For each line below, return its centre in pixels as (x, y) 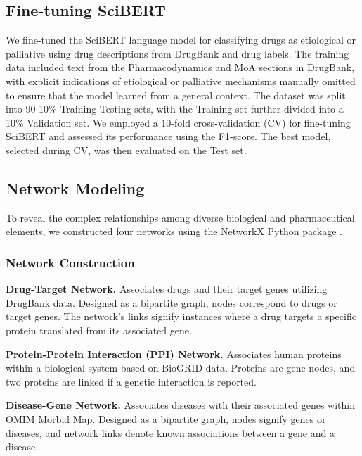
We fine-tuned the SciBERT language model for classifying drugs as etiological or (181, 40)
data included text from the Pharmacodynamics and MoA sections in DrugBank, (180, 67)
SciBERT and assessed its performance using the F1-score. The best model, (168, 136)
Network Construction (70, 262)
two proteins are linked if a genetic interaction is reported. (131, 381)
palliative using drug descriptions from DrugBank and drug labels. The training (177, 53)
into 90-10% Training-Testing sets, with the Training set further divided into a (175, 109)
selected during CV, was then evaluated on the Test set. (126, 150)
